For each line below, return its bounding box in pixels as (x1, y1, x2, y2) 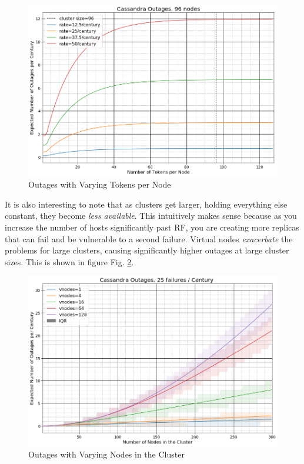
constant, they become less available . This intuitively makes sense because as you (5, 209, 297, 222)
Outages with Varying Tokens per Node (28, 178, 171, 191)
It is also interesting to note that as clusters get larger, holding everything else (5, 198, 288, 210)
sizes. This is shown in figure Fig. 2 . (5, 255, 134, 268)
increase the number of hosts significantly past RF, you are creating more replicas (5, 221, 299, 233)
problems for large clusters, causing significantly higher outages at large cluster (5, 244, 289, 256)
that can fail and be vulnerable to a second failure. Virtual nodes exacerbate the (5, 232, 293, 245)
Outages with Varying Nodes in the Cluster (28, 448, 185, 460)
